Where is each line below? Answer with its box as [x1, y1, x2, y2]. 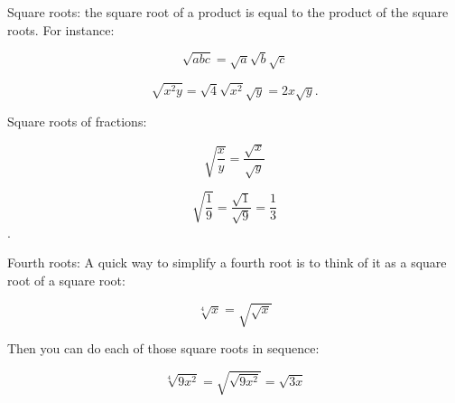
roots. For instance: [7, 20, 115, 39]
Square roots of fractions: [7, 112, 147, 131]
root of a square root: [7, 271, 125, 290]
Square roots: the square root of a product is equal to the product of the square [7, 3, 449, 21]
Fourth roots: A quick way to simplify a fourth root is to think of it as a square [7, 253, 447, 272]
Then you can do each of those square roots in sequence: [7, 339, 320, 358]
